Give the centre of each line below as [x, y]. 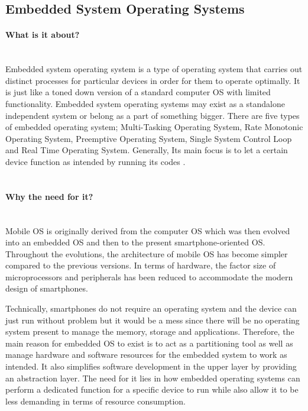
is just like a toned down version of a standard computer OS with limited [138, 92]
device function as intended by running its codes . [95, 161]
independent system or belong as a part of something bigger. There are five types [153, 115]
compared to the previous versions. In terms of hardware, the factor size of [141, 265]
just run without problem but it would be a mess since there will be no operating [153, 320]
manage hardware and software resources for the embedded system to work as [146, 355]
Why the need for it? [49, 196]
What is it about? [43, 35]
